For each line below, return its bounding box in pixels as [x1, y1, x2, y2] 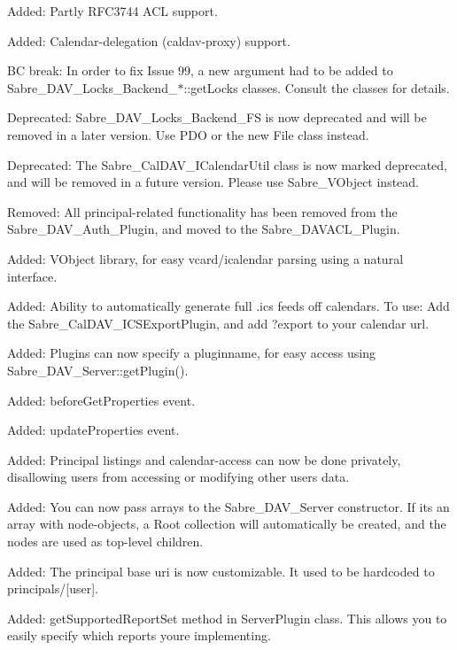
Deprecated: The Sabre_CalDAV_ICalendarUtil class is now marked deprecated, [7, 155, 448, 174]
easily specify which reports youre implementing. [7, 626, 271, 645]
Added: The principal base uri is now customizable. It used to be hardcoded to [7, 561, 435, 580]
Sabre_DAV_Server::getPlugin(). [7, 360, 189, 379]
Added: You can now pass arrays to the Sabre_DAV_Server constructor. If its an [7, 497, 450, 515]
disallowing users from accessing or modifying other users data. [7, 468, 350, 486]
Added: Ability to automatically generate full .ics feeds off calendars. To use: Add [7, 297, 450, 315]
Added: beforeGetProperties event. [7, 391, 196, 409]
